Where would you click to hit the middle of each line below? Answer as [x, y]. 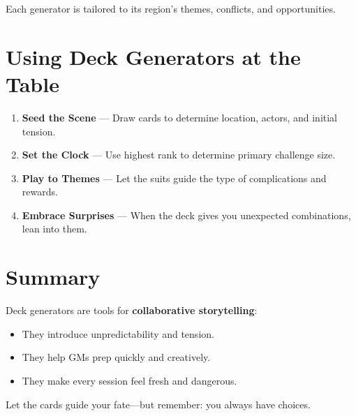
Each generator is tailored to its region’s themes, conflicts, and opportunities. [171, 8]
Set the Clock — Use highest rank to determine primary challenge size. [179, 155]
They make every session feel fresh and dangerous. [129, 380]
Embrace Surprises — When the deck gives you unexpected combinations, [186, 215]
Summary [53, 277]
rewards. [40, 192]
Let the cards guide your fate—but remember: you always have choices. [158, 404]
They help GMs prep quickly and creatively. [116, 357]
